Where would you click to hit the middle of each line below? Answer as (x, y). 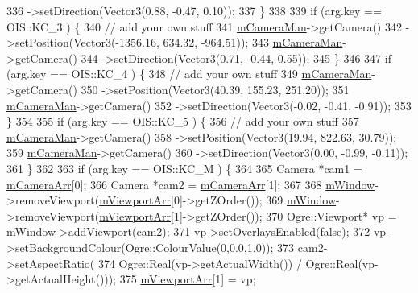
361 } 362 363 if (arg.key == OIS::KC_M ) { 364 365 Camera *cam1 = (184, 168)
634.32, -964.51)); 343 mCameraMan (253, 42)
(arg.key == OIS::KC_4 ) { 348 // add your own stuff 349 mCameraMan (189, 74)
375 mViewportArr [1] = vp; (188, 279)
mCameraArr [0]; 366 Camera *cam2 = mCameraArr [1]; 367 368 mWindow (191, 184)
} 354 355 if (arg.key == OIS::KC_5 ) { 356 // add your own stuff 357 (183, 121)
